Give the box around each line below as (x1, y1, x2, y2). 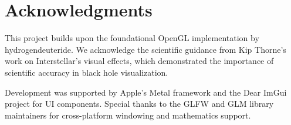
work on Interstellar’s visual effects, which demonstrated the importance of (5, 55, 274, 67)
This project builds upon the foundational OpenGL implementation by (5, 32, 259, 44)
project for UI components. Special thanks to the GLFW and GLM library (5, 97, 274, 110)
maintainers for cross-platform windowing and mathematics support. (5, 109, 251, 121)
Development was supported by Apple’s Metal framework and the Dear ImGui (5, 86, 287, 98)
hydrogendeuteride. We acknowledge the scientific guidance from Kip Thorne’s (5, 43, 286, 55)
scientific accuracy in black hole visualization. (5, 66, 168, 78)
